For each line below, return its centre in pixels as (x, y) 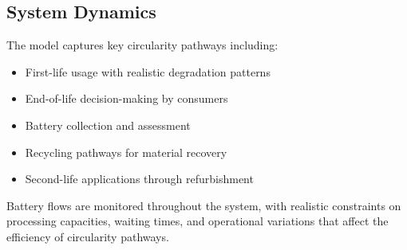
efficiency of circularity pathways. (88, 236)
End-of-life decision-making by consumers (126, 98)
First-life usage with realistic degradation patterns (148, 71)
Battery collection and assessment (108, 125)
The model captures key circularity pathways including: (142, 45)
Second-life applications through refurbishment (139, 179)
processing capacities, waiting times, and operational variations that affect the (198, 221)
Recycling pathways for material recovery (126, 152)
